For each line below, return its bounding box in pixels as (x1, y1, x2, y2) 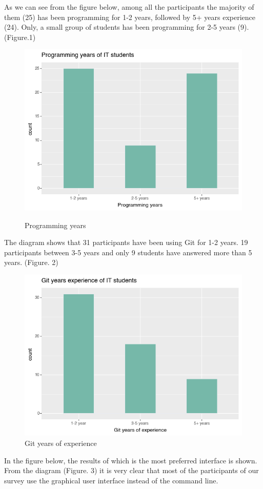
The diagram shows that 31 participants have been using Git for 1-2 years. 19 (4, 237, 248, 248)
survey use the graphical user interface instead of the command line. (4, 475, 218, 485)
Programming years (25, 219, 86, 230)
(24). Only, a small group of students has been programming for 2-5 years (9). (4, 22, 249, 32)
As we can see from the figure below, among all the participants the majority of (4, 2, 254, 12)
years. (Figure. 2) (4, 257, 58, 268)
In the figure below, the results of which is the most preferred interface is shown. (4, 455, 257, 465)
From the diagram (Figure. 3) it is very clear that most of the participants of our (4, 465, 259, 476)
